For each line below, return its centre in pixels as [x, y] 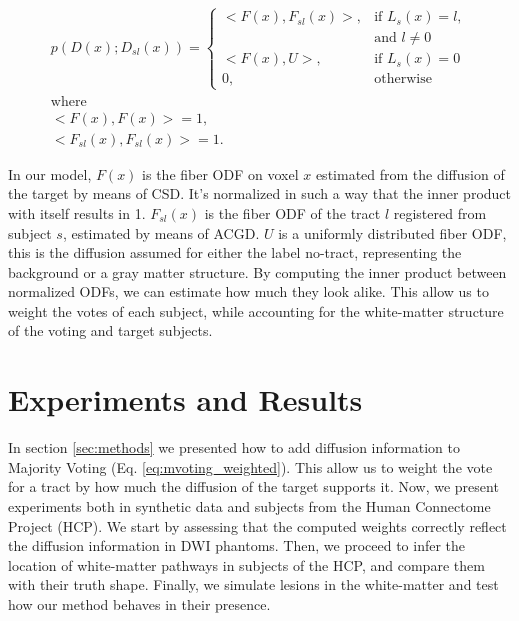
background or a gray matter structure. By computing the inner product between [257, 271]
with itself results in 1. [77, 212]
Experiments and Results [185, 399]
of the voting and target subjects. [110, 330]
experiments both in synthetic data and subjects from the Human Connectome [249, 505]
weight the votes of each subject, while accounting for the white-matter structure [256, 310]
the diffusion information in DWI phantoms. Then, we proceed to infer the [237, 545]
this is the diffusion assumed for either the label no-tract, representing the [235, 252]
